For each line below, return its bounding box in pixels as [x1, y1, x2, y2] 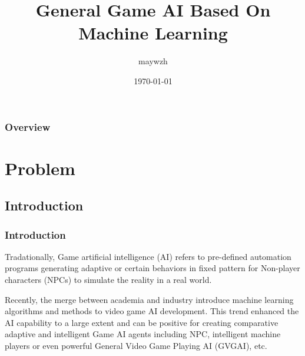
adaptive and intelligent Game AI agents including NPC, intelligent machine [5, 328, 281, 340]
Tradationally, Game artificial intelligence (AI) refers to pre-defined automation [5, 250, 291, 262]
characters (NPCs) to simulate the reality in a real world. [5, 273, 212, 285]
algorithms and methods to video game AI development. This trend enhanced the [5, 305, 299, 317]
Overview [5, 119, 51, 134]
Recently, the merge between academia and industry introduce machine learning [5, 293, 294, 305]
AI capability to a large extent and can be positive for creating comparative [5, 316, 279, 328]
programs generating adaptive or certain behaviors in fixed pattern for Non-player [5, 262, 300, 274]
